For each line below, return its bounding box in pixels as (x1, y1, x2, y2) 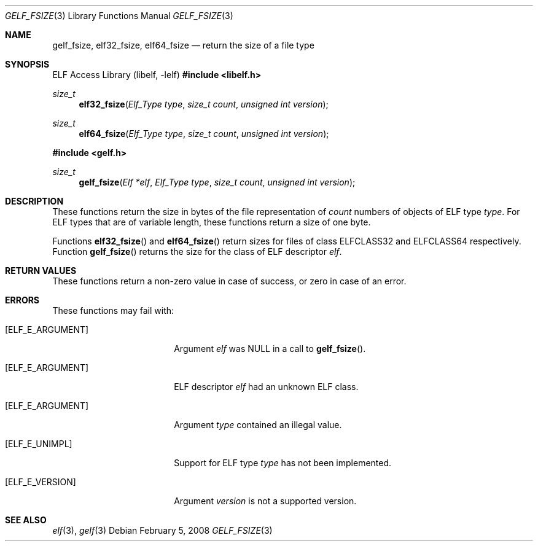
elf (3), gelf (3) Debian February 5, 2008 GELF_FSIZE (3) (52, 525, 273, 536)
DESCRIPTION (5, 196, 64, 206)
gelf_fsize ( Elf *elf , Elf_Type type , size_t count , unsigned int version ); (79, 177, 356, 187)
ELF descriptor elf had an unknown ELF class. (174, 381, 359, 392)
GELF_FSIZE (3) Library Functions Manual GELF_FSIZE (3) (5, 10, 233, 21)
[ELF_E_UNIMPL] (5, 439, 72, 449)
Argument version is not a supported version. (174, 496, 357, 506)
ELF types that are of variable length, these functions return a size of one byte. (52, 217, 371, 227)
